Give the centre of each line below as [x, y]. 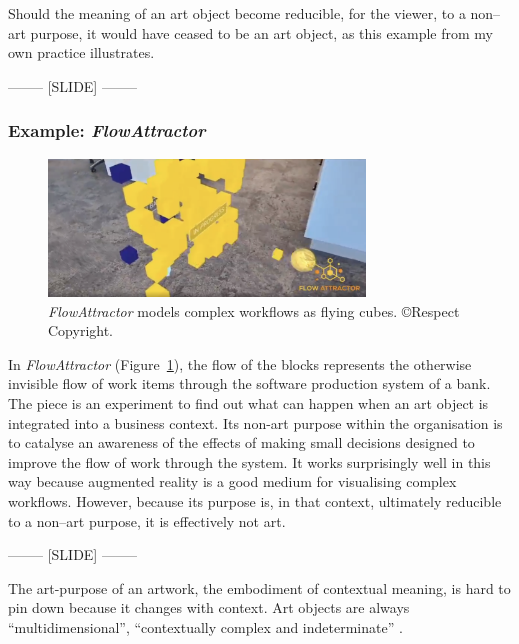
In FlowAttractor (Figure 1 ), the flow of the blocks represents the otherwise [240, 363]
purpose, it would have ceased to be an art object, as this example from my [261, 32]
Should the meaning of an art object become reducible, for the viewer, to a [237, 13]
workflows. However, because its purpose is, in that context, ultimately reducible [255, 500]
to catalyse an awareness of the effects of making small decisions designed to [241, 442]
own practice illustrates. [81, 52]
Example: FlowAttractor [107, 130]
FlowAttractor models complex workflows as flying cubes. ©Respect [254, 310]
